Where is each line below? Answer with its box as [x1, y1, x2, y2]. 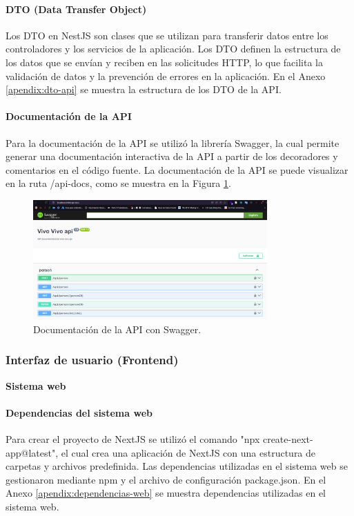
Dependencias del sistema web [6, 405, 153, 419]
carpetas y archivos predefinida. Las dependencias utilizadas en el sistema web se [6, 459, 348, 473]
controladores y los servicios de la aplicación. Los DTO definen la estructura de [6, 41, 341, 56]
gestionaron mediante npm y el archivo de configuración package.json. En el [6, 472, 326, 486]
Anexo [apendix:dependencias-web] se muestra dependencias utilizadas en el [6, 486, 326, 500]
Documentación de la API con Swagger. [33, 321, 201, 336]
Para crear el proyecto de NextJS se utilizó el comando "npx [6, 431, 260, 446]
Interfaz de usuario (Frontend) [6, 351, 179, 368]
